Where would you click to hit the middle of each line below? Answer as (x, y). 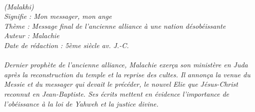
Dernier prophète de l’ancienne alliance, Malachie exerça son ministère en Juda (126, 65)
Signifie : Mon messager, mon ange (58, 16)
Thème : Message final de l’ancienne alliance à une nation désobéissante (115, 26)
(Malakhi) (19, 6)
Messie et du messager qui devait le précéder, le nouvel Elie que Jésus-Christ (121, 84)
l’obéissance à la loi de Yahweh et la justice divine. (81, 103)
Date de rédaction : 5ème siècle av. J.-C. (66, 45)
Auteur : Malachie (32, 35)
